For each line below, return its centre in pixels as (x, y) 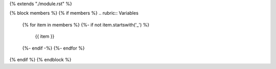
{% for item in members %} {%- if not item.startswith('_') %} (86, 25)
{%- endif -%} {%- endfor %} (53, 48)
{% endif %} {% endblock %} (40, 59)
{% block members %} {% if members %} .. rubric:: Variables (74, 13)
